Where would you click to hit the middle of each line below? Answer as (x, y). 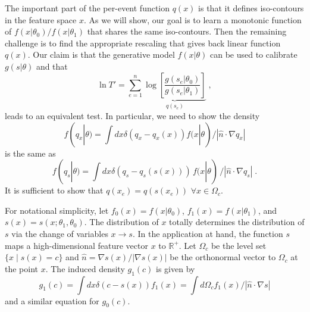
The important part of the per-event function (87, 8)
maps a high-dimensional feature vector (76, 245)
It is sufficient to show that (54, 190)
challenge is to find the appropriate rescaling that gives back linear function (143, 43)
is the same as (30, 153)
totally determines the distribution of (237, 222)
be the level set (239, 245)
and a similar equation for (52, 300)
